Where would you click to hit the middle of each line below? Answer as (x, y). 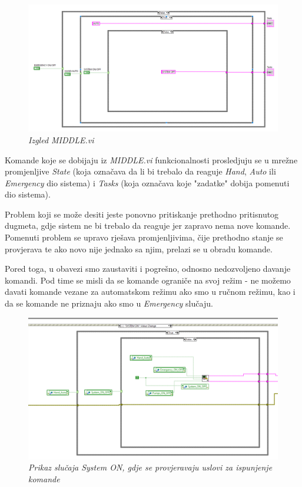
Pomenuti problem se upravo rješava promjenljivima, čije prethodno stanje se (144, 237)
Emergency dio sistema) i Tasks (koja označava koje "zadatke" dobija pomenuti (147, 182)
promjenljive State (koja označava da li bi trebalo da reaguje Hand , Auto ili (140, 171)
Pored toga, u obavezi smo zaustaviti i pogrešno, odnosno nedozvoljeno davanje (148, 269)
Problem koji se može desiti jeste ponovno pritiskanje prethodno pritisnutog (142, 214)
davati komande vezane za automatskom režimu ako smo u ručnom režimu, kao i (150, 292)
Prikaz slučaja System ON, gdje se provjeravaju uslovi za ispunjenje (150, 467)
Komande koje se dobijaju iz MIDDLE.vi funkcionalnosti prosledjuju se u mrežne (151, 159)
